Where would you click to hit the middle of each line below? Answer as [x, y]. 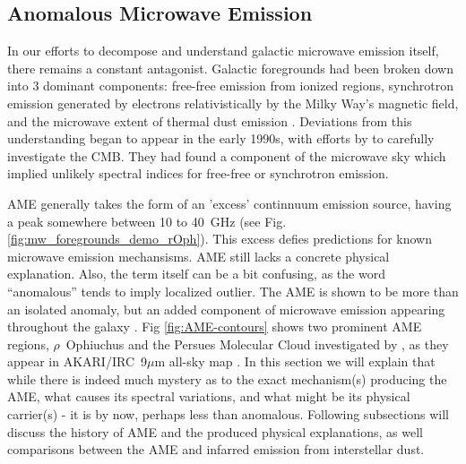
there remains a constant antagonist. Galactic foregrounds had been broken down [231, 68]
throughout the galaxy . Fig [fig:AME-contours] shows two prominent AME [215, 327]
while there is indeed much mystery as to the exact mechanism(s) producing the [227, 378]
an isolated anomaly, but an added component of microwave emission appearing [226, 309]
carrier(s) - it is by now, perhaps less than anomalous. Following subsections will [228, 414]
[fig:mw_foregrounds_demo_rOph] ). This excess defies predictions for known [220, 239]
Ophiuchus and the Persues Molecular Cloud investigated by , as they [257, 344]
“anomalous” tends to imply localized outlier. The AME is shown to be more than [233, 291]
